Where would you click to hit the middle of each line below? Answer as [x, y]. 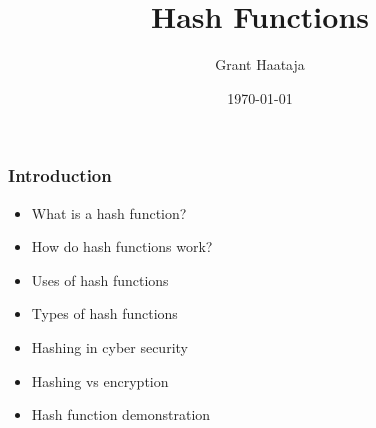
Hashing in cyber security [109, 346]
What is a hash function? [109, 212]
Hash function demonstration [121, 414]
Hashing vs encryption [100, 380]
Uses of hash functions [100, 279]
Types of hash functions [104, 313]
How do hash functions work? [122, 246]
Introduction [60, 175]
